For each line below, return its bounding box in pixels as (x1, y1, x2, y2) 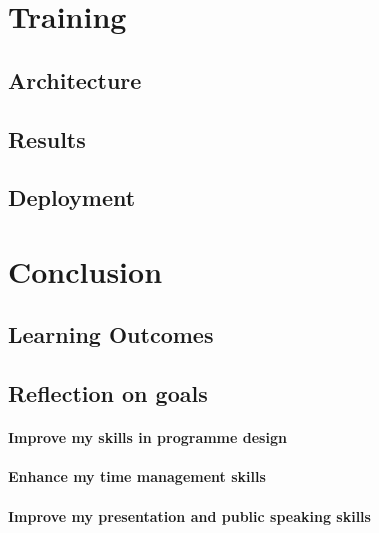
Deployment (8, 182, 136, 213)
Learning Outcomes (8, 319, 214, 350)
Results (8, 123, 86, 154)
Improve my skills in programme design (8, 427, 287, 448)
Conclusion (8, 250, 163, 291)
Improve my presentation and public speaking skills (8, 505, 371, 526)
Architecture (8, 64, 142, 95)
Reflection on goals (8, 378, 208, 409)
